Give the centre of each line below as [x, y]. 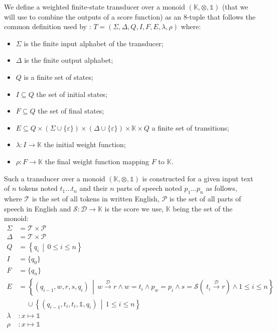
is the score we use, [134, 208]
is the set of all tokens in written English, [96, 198]
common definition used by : [48, 26]
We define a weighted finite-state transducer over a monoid [95, 7]
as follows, [222, 188]
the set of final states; [71, 111]
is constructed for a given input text [198, 178]
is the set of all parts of [205, 198]
